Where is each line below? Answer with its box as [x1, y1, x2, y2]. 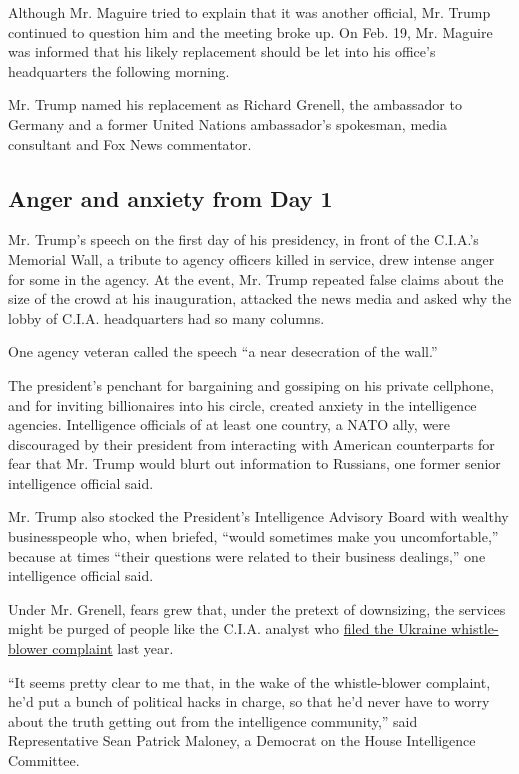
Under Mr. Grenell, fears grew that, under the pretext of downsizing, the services [8, 598, 506, 619]
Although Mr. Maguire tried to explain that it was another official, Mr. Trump [8, 2, 491, 22]
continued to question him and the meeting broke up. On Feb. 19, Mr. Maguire [8, 21, 493, 42]
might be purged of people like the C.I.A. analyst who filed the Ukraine [8, 618, 447, 639]
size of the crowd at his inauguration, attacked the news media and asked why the [8, 288, 512, 309]
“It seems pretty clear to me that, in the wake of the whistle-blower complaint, [8, 671, 491, 692]
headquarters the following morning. [8, 60, 230, 81]
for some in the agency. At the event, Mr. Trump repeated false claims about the [8, 268, 504, 289]
